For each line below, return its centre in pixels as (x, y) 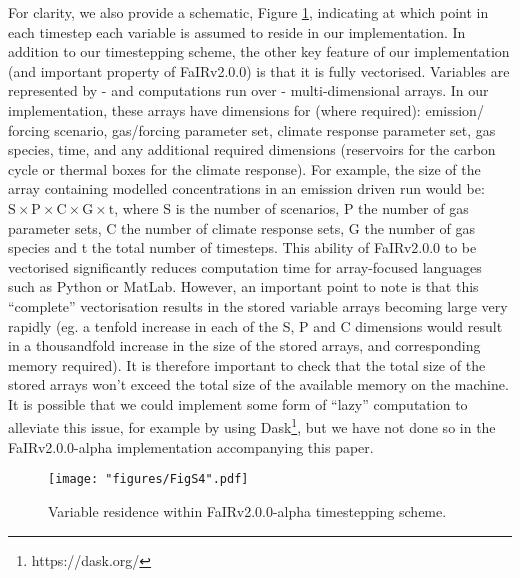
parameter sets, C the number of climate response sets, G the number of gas (242, 227)
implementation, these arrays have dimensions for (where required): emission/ (246, 109)
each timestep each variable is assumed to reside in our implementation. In (237, 31)
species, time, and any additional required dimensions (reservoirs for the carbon (252, 149)
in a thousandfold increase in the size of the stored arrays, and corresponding (244, 345)
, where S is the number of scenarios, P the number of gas (291, 207)
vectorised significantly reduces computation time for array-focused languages (245, 266)
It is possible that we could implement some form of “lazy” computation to (238, 403)
